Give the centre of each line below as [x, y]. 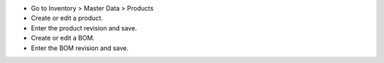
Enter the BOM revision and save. [80, 48]
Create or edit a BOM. [63, 38]
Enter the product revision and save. [84, 28]
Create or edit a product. [67, 18]
